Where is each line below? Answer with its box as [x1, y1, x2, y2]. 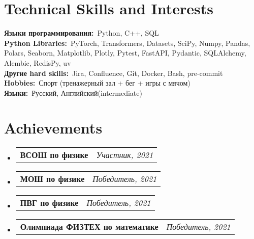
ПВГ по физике [20, 197, 79, 209]
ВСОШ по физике [20, 149, 88, 161]
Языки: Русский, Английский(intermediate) [4, 87, 142, 98]
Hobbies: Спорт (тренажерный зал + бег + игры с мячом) [4, 77, 190, 88]
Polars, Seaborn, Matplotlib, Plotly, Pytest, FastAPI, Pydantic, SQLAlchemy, [4, 47, 246, 58]
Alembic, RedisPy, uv [4, 57, 71, 68]
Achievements [4, 117, 103, 138]
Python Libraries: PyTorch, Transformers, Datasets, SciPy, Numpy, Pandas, [4, 37, 250, 48]
